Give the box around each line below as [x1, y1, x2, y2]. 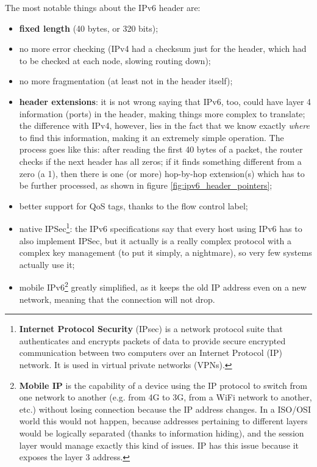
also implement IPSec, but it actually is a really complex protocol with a [19, 234, 291, 247]
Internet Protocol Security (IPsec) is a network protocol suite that [19, 322, 283, 335]
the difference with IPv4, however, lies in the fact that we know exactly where [19, 119, 310, 132]
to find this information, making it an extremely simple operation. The [19, 131, 284, 143]
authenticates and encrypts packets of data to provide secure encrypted [19, 334, 286, 347]
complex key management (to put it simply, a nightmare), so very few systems [19, 246, 312, 259]
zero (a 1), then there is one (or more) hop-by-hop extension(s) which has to [19, 167, 305, 179]
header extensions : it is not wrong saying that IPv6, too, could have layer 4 [19, 95, 312, 107]
